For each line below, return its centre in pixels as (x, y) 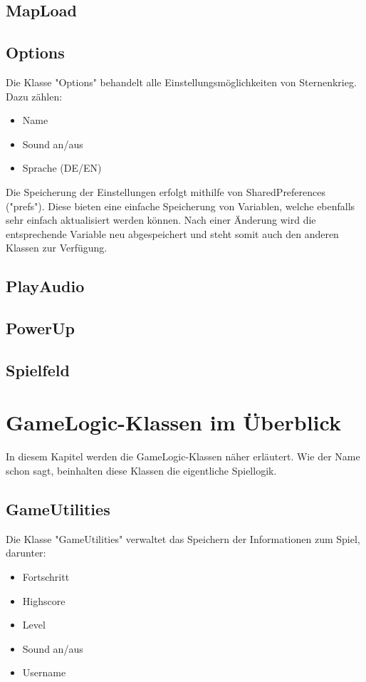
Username (44, 672)
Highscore (44, 600)
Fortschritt (46, 576)
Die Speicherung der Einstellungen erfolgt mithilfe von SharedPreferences (166, 191)
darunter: (26, 553)
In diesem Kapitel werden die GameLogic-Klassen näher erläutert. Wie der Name (183, 456)
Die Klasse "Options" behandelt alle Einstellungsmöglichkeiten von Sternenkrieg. (181, 82)
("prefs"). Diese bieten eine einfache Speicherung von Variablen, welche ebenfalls (181, 206)
